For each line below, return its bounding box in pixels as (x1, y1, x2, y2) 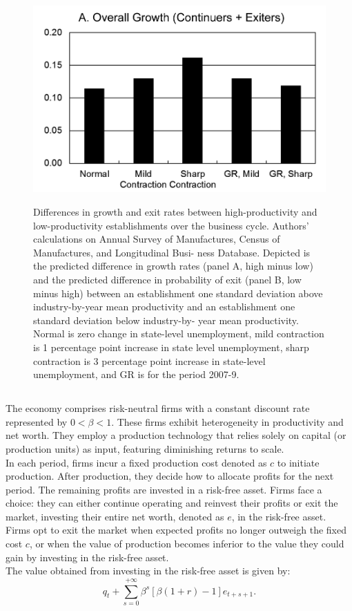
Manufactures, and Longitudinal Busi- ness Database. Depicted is (33, 245, 311, 259)
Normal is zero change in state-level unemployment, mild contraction (33, 326, 324, 341)
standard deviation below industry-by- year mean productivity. (33, 312, 299, 327)
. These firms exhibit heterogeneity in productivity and (111, 414, 344, 429)
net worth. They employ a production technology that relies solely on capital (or (6, 428, 346, 442)
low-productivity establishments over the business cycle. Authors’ (33, 218, 309, 232)
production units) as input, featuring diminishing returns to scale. (6, 441, 284, 455)
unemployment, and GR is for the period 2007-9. (33, 367, 239, 382)
